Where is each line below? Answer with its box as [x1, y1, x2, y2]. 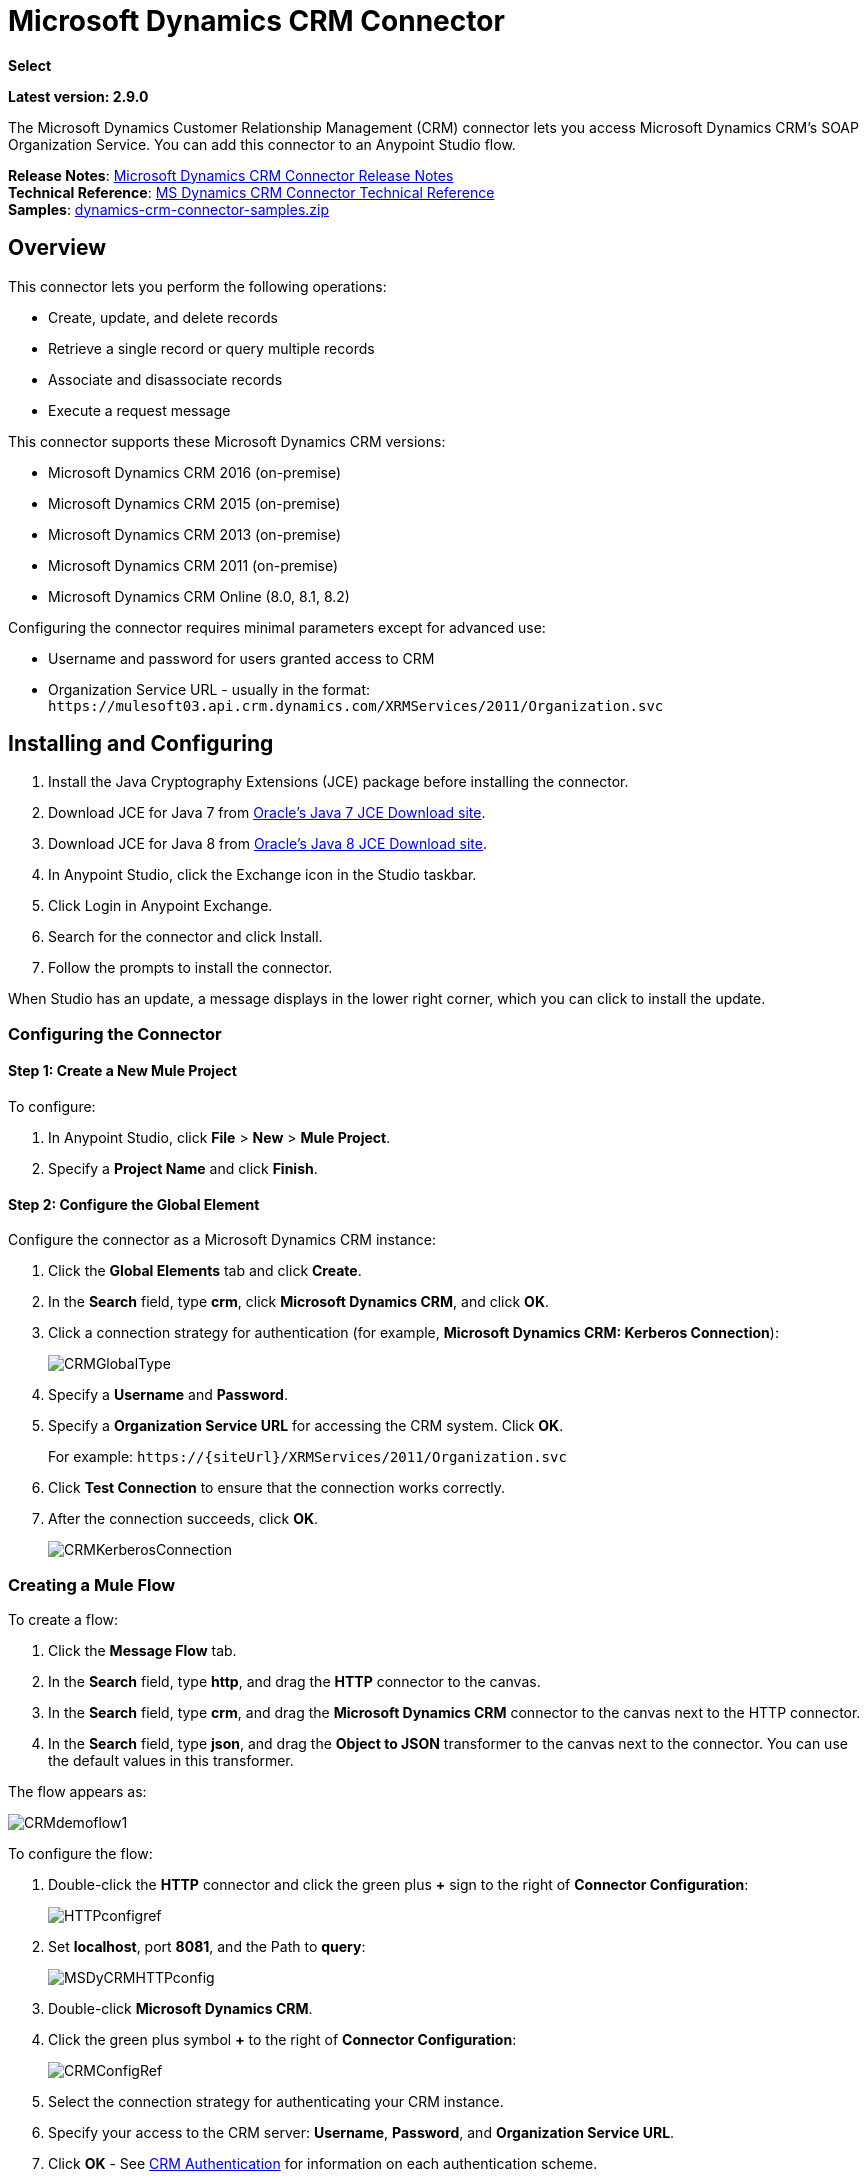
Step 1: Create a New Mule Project [8, 1062, 237, 1080]
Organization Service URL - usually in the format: [48, 680, 371, 698]
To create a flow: [8, 1611, 119, 1628]
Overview [8, 235, 107, 261]
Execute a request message [48, 401, 231, 419]
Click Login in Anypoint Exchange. [48, 897, 273, 915]
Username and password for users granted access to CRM [48, 649, 435, 667]
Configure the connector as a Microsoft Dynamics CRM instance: [8, 1231, 436, 1249]
